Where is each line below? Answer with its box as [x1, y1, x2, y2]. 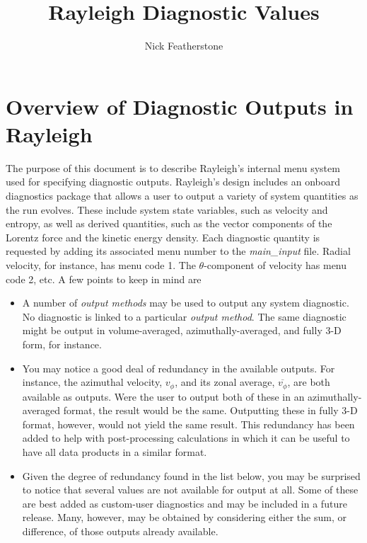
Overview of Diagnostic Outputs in [6, 91, 354, 120]
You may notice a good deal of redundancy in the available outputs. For [22, 360, 335, 375]
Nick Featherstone [144, 38, 223, 53]
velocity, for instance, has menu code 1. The [6, 258, 196, 272]
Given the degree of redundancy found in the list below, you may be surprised [22, 468, 361, 483]
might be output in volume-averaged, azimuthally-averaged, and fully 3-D [22, 323, 342, 338]
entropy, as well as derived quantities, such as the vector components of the [6, 216, 332, 231]
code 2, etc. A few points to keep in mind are [6, 271, 202, 286]
